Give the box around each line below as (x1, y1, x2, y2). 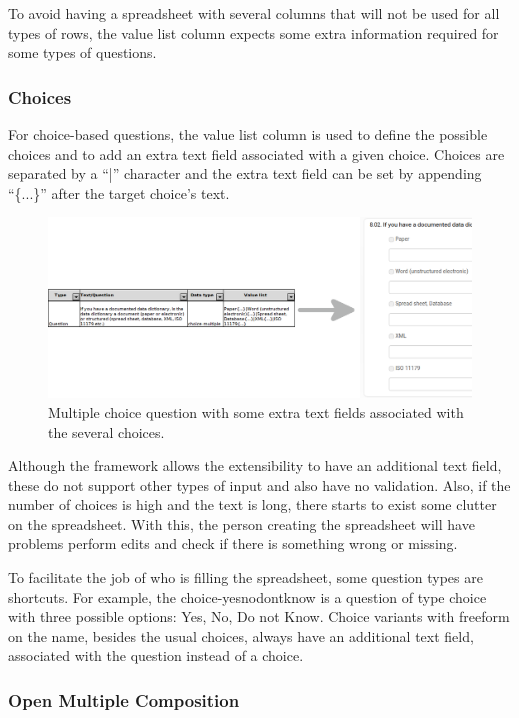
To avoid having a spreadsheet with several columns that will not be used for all (8, 3, 500, 23)
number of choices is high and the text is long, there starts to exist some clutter (8, 494, 497, 515)
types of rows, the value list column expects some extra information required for (8, 22, 499, 43)
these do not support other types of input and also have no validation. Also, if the (8, 474, 511, 495)
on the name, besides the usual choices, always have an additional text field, (8, 625, 474, 646)
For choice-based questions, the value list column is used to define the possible (8, 124, 488, 144)
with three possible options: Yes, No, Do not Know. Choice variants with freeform (8, 606, 510, 627)
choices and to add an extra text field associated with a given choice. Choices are (8, 143, 505, 164)
